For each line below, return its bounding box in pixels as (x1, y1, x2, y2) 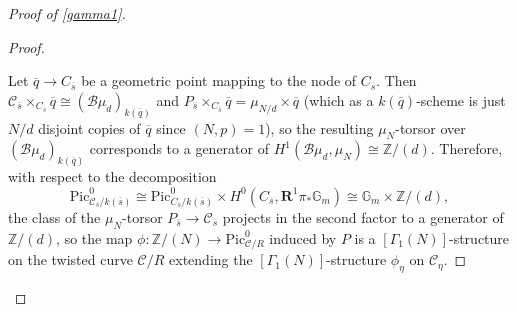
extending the (169, 249, 253, 270)
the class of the (8, 206, 101, 227)
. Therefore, (430, 138, 503, 159)
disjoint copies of (38, 117, 141, 138)
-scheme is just (416, 89, 506, 110)
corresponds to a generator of (89, 138, 269, 159)
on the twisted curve (8, 249, 133, 270)
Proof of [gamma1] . (8, 3, 126, 23)
